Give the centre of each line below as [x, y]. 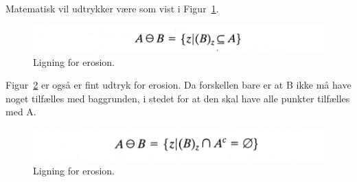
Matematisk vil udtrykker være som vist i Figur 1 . [112, 8]
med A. [21, 112]
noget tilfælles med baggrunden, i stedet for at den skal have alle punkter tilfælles [178, 98]
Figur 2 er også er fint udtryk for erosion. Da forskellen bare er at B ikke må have [178, 85]
